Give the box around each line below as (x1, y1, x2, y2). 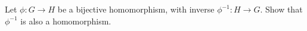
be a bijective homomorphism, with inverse (57, 3, 215, 15)
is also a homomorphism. (20, 14, 111, 27)
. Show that (260, 3, 303, 15)
